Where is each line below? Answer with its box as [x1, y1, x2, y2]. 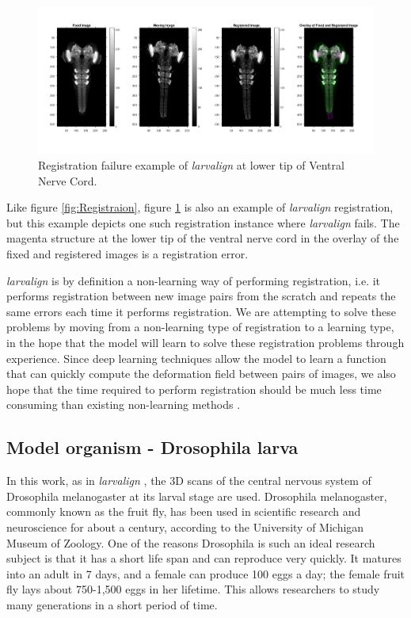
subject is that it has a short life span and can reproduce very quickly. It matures [6, 550, 401, 566]
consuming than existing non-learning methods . [6, 396, 241, 413]
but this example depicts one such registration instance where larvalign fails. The [6, 214, 400, 231]
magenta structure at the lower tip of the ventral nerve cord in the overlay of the [6, 230, 399, 246]
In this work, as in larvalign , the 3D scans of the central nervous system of [6, 472, 371, 489]
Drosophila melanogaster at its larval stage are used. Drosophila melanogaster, [6, 487, 387, 504]
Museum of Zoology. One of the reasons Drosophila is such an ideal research [6, 534, 375, 551]
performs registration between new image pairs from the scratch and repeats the [6, 288, 396, 304]
